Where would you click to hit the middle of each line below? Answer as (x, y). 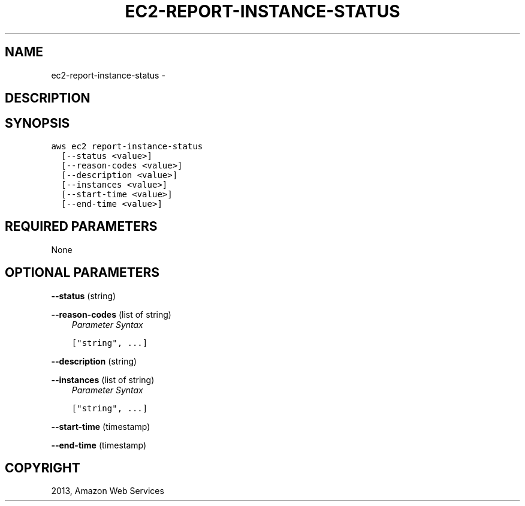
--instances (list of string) (103, 379)
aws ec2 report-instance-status (127, 146)
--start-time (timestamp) (101, 426)
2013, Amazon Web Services (108, 491)
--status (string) (84, 296)
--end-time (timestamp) (99, 445)
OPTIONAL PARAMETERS (82, 273)
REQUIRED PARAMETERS (81, 227)
